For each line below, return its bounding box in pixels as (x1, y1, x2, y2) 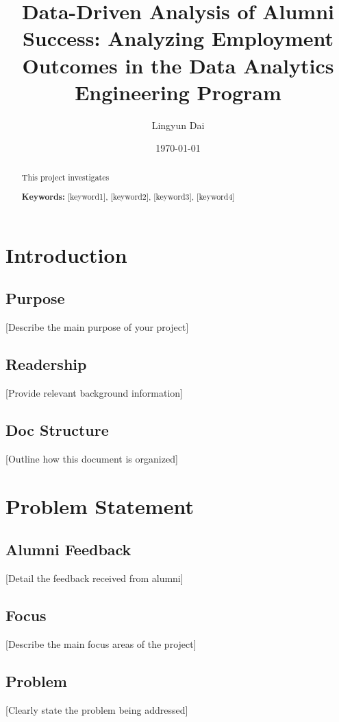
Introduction (5, 240, 127, 268)
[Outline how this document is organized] (5, 451, 178, 465)
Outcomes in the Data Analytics (22, 51, 334, 79)
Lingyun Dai (151, 117, 205, 132)
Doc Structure (5, 419, 109, 441)
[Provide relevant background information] (5, 386, 184, 400)
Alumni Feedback (5, 539, 131, 560)
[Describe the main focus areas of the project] (5, 636, 197, 651)
